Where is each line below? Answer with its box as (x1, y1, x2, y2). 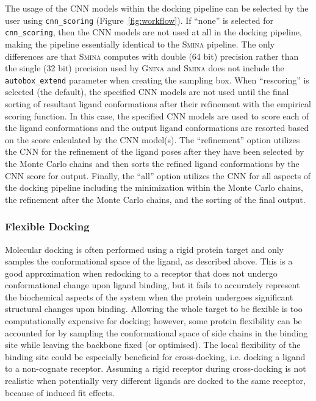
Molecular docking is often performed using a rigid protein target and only (5, 243, 284, 255)
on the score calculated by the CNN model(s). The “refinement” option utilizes (5, 133, 300, 146)
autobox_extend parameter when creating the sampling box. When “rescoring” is (5, 73, 309, 86)
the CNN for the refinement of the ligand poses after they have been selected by (5, 145, 304, 158)
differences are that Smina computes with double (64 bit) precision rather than (5, 49, 299, 62)
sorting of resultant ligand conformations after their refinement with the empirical (5, 97, 311, 110)
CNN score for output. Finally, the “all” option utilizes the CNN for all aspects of (5, 169, 311, 182)
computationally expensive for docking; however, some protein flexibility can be (5, 314, 302, 327)
